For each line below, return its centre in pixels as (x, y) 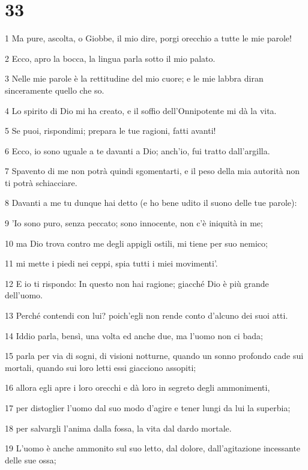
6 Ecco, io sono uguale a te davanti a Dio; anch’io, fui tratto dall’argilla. (137, 150)
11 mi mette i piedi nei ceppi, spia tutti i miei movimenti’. (111, 263)
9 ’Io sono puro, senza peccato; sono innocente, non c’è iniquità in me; (134, 223)
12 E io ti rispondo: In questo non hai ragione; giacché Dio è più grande (137, 283)
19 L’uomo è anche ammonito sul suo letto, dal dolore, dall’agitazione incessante (153, 448)
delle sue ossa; (31, 459)
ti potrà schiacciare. (41, 182)
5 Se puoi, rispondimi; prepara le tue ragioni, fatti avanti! (110, 131)
